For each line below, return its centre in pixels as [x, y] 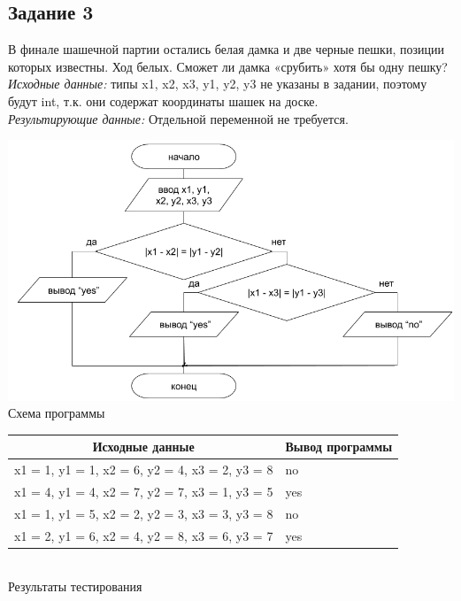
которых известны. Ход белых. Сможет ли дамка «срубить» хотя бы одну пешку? [228, 66]
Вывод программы [339, 447]
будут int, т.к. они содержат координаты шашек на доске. [163, 100]
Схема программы [57, 413]
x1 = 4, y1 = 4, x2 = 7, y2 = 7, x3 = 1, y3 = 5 [144, 492]
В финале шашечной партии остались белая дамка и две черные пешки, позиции [226, 49]
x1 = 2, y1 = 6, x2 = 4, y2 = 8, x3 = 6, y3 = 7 [144, 535]
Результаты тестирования [75, 586]
